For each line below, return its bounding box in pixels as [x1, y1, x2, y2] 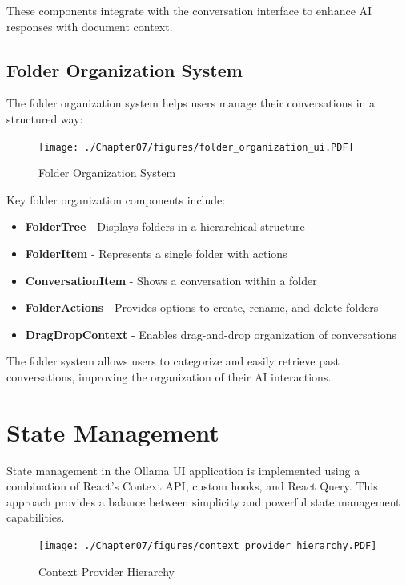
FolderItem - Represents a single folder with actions [25, 245, 287, 262]
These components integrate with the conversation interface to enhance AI [6, 2, 372, 18]
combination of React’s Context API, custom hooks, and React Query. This [6, 478, 378, 494]
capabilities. [6, 509, 65, 526]
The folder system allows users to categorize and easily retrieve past [6, 353, 340, 369]
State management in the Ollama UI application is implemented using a [6, 462, 360, 478]
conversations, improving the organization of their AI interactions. [6, 368, 332, 385]
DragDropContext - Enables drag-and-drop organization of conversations [25, 325, 397, 342]
